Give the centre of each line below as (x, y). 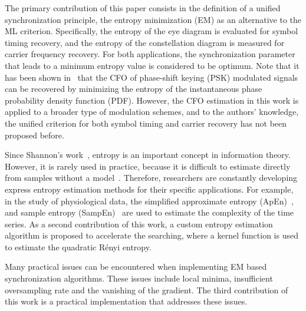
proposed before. (34, 135)
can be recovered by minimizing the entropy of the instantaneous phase (134, 89)
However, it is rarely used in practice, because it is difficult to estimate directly (148, 166)
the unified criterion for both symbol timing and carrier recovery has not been (146, 123)
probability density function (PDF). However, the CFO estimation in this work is (152, 100)
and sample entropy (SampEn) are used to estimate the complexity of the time (149, 212)
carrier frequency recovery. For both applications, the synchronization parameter (150, 54)
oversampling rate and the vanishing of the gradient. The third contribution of (147, 290)
